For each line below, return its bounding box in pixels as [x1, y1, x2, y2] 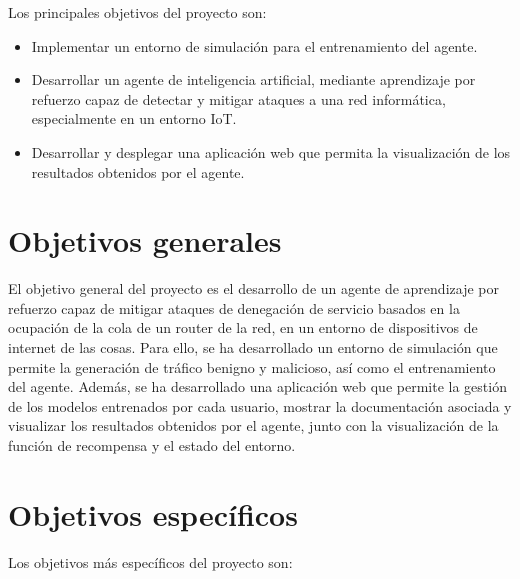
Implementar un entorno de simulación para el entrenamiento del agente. [31, 35, 478, 56]
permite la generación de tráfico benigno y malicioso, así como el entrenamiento [8, 356, 496, 377]
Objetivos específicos [8, 493, 298, 534]
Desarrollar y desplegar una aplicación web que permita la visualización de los [31, 141, 511, 162]
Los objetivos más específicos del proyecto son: [8, 551, 293, 572]
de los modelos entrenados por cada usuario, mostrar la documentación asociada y [8, 395, 512, 416]
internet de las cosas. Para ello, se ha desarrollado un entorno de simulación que [8, 337, 498, 358]
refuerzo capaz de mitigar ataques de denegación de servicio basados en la [8, 297, 460, 318]
